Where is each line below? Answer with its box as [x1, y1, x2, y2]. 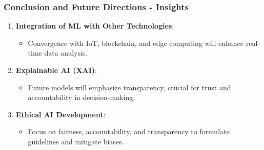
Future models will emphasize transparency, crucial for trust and [28, 82, 231, 92]
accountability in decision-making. [28, 92, 135, 103]
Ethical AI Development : [15, 109, 106, 119]
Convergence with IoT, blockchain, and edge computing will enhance [28, 37, 244, 48]
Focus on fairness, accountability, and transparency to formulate [28, 126, 230, 137]
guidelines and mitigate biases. [28, 136, 124, 146]
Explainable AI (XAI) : [15, 65, 97, 75]
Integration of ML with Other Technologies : [15, 20, 174, 31]
